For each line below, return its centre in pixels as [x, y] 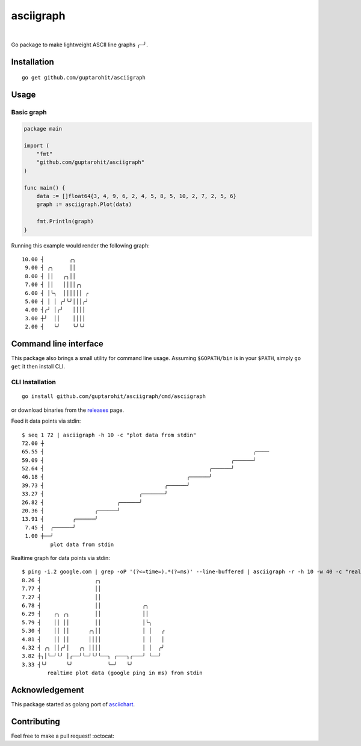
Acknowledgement [48, 690]
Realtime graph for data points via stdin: [61, 558]
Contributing [35, 722]
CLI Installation [34, 382]
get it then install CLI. [38, 367]
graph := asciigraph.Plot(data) [84, 204]
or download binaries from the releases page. [68, 410]
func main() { [45, 188]
